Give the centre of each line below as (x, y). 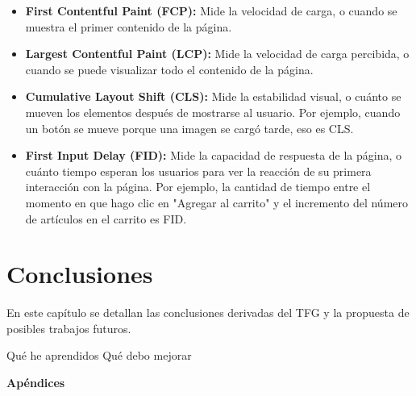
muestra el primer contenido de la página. (129, 26)
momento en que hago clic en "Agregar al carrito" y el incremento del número (217, 202)
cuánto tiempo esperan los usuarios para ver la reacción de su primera (198, 171)
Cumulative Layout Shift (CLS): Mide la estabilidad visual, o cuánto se (213, 96)
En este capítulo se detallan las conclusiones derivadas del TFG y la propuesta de (208, 313)
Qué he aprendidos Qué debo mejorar (99, 355)
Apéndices (36, 383)
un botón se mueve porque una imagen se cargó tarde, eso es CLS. (189, 128)
